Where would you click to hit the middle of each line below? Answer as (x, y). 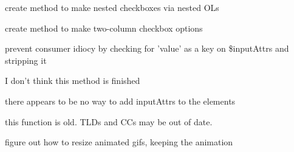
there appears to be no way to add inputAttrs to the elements (120, 101)
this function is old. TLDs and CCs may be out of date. (109, 121)
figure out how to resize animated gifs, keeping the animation (119, 142)
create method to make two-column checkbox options (104, 28)
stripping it (26, 60)
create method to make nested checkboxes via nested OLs (112, 7)
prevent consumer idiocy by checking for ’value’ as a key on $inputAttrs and (147, 48)
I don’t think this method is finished (73, 81)
